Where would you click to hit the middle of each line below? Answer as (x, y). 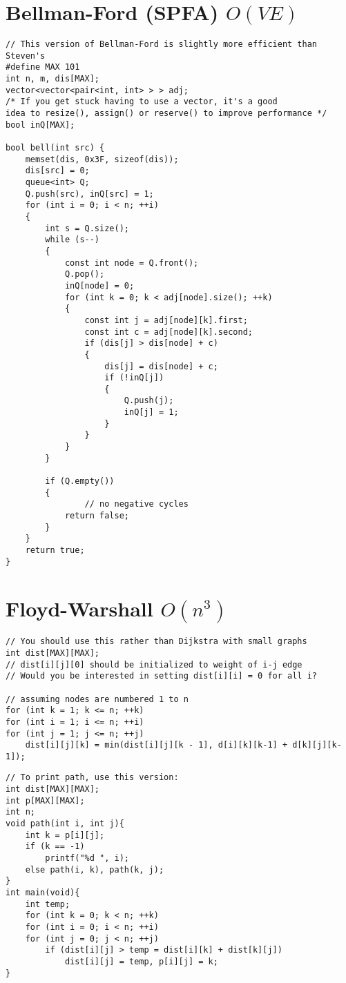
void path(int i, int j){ (65, 824)
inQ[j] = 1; (151, 412)
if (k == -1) (55, 847)
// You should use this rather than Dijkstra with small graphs (156, 642)
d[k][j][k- (317, 745)
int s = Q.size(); (87, 228)
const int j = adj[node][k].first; (166, 320)
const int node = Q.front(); (132, 263)
